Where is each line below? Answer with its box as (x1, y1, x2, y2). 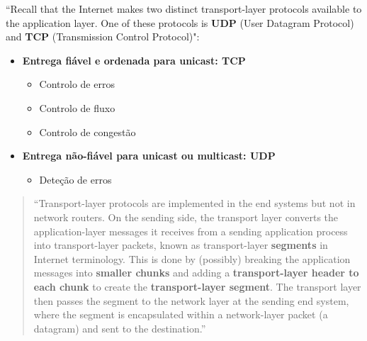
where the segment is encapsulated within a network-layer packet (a (33, 307, 328, 322)
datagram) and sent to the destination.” (33, 320, 206, 335)
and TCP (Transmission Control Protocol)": (6, 29, 200, 44)
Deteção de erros (39, 172, 112, 186)
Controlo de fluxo (39, 100, 115, 115)
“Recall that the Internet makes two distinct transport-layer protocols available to (6, 1, 362, 16)
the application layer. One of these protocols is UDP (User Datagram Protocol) (6, 15, 354, 30)
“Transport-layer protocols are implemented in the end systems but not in (33, 196, 356, 211)
